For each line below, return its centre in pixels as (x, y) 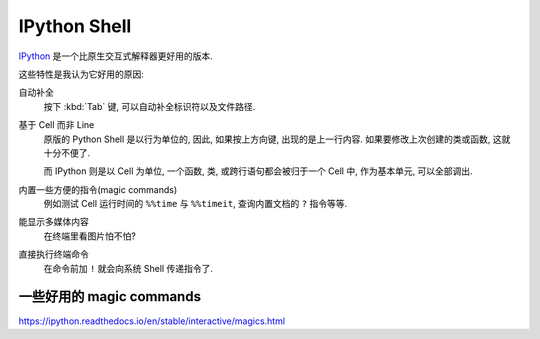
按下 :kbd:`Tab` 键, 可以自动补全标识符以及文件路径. (149, 106)
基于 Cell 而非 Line (56, 125)
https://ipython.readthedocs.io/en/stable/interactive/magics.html (151, 321)
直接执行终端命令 (53, 254)
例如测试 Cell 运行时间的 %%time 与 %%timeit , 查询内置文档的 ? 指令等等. (195, 204)
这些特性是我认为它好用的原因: (81, 74)
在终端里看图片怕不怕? (90, 236)
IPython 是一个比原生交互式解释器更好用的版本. (116, 56)
